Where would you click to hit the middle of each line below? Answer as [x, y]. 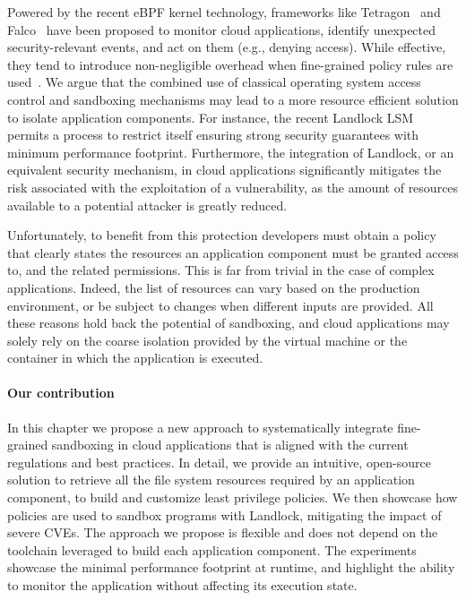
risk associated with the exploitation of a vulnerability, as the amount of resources [233, 187]
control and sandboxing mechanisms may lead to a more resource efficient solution [233, 99]
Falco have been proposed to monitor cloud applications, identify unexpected [222, 29]
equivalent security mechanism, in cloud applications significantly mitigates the [224, 170]
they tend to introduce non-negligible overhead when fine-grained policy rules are [230, 64]
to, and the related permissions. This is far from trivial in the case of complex [221, 270]
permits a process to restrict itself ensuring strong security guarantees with [213, 135]
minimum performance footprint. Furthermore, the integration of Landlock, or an [231, 152]
